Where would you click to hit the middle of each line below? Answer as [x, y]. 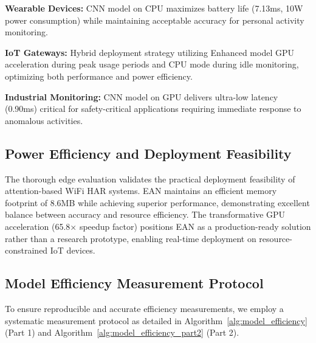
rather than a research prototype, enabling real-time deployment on [131, 238]
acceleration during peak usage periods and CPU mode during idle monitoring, [152, 64]
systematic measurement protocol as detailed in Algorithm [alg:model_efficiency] [156, 320]
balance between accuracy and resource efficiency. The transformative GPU [145, 214]
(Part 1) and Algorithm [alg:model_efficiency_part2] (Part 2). [122, 332]
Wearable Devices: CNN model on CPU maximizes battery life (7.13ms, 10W [154, 8]
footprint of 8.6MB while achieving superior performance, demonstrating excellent [157, 202]
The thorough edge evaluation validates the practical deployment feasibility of [150, 178]
